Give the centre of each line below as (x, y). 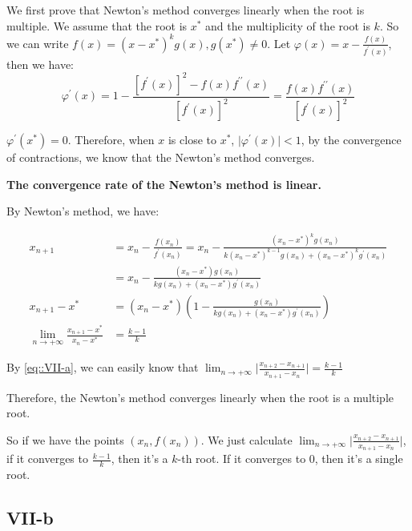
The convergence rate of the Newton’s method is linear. (164, 184)
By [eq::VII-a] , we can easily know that (103, 367)
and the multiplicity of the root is (288, 25)
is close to (192, 140)
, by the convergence (351, 140)
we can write (38, 43)
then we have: (40, 64)
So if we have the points (65, 439)
